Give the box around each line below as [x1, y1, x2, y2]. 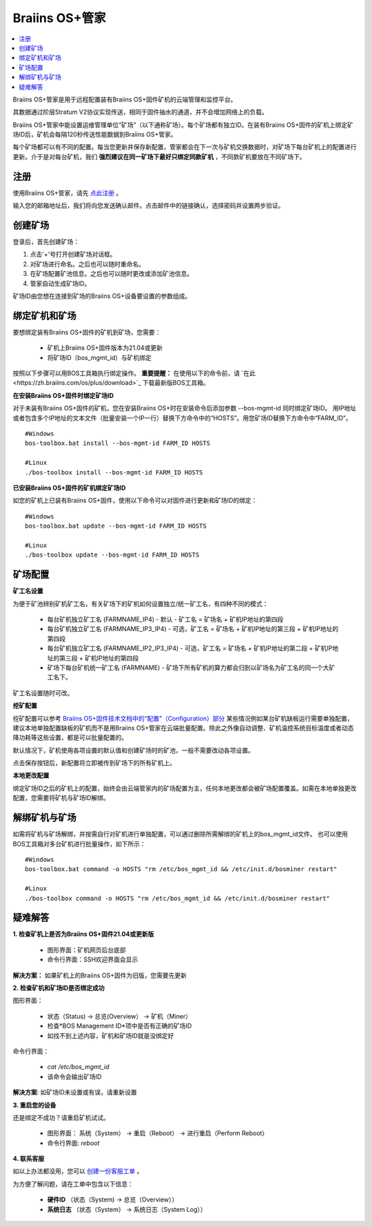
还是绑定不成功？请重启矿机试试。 [12, 1113, 110, 1121]
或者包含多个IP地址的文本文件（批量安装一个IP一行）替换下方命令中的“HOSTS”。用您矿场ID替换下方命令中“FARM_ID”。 [12, 414, 352, 422]
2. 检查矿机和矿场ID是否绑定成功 [12, 984, 105, 992]
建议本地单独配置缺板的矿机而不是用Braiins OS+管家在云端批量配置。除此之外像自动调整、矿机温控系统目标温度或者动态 [12, 724, 354, 732]
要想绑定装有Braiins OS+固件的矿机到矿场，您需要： [12, 328, 161, 336]
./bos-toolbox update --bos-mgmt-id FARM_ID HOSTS [25, 551, 200, 559]
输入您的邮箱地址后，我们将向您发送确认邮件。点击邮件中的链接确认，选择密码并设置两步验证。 [12, 201, 285, 210]
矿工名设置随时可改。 [12, 688, 74, 697]
